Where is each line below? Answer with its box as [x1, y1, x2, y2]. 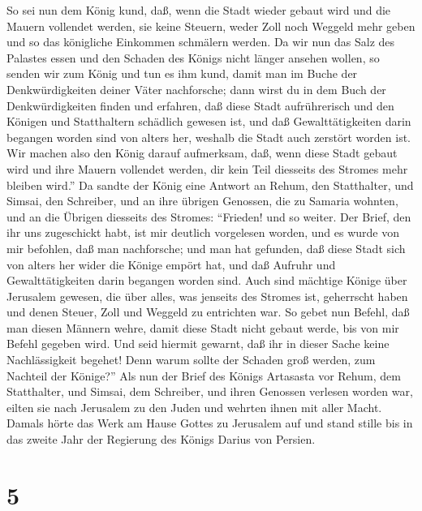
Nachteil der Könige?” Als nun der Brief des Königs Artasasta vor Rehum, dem [6, 367, 401, 384]
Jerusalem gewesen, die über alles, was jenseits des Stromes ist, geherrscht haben [6, 287, 408, 304]
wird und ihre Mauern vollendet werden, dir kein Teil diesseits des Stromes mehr [6, 160, 408, 177]
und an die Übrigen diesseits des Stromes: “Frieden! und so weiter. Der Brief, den [6, 208, 411, 225]
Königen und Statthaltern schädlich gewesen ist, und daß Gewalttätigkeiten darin [6, 113, 411, 130]
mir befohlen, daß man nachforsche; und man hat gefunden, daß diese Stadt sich [6, 239, 406, 256]
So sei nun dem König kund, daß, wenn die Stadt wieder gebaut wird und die [6, 2, 391, 18]
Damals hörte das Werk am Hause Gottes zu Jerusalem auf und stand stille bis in [6, 414, 413, 432]
